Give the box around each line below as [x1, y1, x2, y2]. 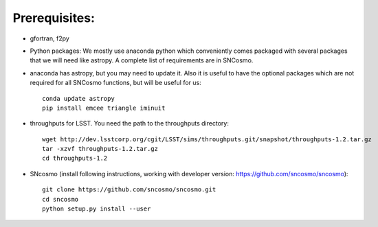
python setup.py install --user [42, 205, 151, 213]
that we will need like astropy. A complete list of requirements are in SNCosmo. [30, 56, 254, 64]
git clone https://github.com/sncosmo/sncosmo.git [42, 186, 216, 193]
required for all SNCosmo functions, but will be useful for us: [30, 79, 202, 87]
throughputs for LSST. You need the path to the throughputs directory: [30, 119, 230, 128]
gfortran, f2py [30, 34, 70, 43]
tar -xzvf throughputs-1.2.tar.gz [42, 145, 158, 153]
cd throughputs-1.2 [42, 154, 108, 163]
